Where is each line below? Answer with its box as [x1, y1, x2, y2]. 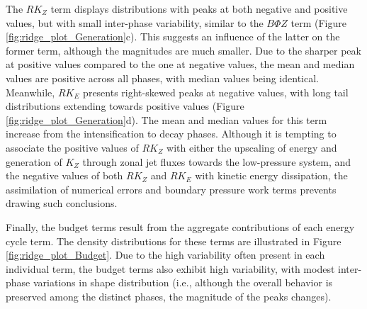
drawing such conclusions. [6, 196, 118, 210]
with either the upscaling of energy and [166, 140, 337, 154]
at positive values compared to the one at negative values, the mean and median [6, 57, 355, 72]
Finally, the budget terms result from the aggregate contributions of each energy [6, 219, 355, 234]
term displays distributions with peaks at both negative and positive [50, 1, 348, 16]
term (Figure [290, 15, 346, 30]
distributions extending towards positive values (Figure [6, 99, 244, 113]
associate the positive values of [6, 140, 139, 154]
